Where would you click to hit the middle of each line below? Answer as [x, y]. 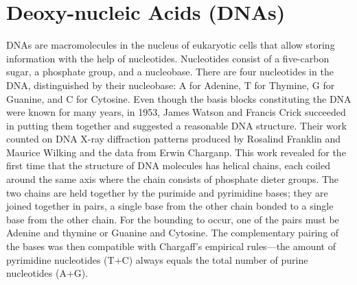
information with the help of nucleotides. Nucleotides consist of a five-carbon [168, 58]
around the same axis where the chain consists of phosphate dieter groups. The [173, 179]
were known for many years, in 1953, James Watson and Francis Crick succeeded [176, 112]
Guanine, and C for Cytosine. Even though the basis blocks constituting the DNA [179, 98]
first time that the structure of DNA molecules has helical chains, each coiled [168, 165]
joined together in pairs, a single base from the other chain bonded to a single [170, 206]
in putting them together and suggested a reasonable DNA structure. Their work [176, 125]
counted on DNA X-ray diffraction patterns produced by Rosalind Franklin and [174, 139]
